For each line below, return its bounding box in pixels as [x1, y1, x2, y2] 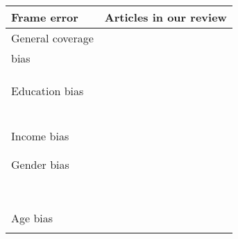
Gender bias [11, 156, 69, 172]
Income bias [11, 128, 69, 144]
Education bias [11, 83, 84, 99]
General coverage [11, 30, 94, 46]
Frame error [11, 9, 78, 25]
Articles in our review [104, 9, 227, 25]
